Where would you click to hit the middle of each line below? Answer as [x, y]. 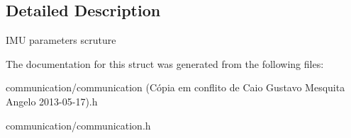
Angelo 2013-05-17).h [52, 101]
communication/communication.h [78, 125]
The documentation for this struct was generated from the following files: [165, 63]
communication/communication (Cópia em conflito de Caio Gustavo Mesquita [175, 87]
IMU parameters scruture [61, 40]
